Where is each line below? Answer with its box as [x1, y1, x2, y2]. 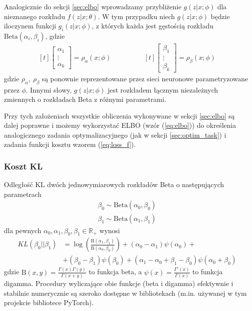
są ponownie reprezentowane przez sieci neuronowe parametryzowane [42, 73, 248, 83]
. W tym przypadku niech [98, 11, 175, 21]
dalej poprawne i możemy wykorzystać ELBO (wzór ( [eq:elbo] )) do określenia [4, 120, 236, 130]
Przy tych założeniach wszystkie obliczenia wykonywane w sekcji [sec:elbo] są [4, 110, 235, 120]
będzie [210, 11, 230, 21]
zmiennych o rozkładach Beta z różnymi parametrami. [4, 94, 166, 104]
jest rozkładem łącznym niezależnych [107, 84, 218, 95]
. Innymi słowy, [25, 84, 72, 95]
